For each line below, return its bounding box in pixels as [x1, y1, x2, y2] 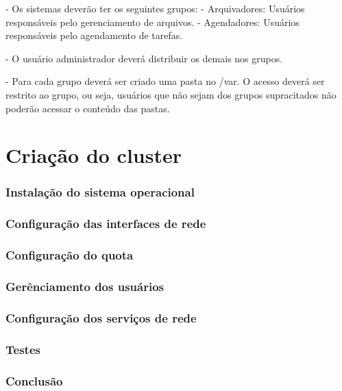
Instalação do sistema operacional [5, 184, 195, 201]
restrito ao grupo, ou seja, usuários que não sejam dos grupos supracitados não [5, 87, 337, 101]
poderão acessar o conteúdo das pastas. [5, 101, 170, 115]
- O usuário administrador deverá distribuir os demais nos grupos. [5, 51, 283, 65]
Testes [5, 340, 40, 357]
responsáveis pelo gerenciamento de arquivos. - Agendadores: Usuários [5, 14, 300, 29]
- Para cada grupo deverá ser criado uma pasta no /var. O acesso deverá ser [5, 74, 325, 88]
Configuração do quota [5, 247, 134, 264]
